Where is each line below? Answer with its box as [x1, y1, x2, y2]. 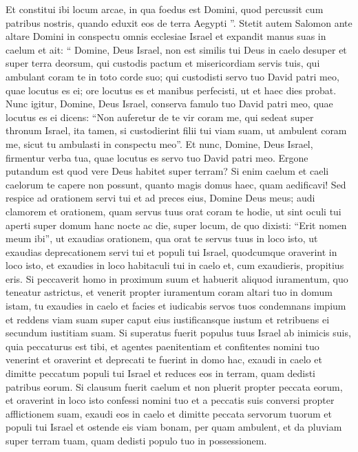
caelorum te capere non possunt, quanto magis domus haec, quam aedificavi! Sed [6, 177, 346, 191]
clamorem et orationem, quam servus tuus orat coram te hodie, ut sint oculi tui [6, 204, 341, 218]
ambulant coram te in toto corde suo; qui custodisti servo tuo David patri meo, [6, 69, 339, 83]
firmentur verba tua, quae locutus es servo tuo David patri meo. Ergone [6, 150, 308, 164]
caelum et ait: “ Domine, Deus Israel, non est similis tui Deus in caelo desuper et [6, 42, 347, 56]
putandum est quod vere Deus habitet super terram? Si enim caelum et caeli [6, 164, 329, 178]
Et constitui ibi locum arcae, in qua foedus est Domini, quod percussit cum [6, 2, 324, 16]
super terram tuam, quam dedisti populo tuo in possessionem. [6, 433, 267, 447]
